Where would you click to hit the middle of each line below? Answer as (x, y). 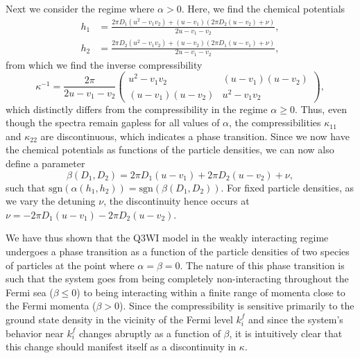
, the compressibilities (275, 122)
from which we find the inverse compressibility (104, 64)
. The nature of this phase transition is (262, 265)
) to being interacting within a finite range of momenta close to (211, 292)
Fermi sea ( (29, 292)
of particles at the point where (70, 265)
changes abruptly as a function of (149, 333)
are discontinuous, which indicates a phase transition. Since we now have (195, 136)
